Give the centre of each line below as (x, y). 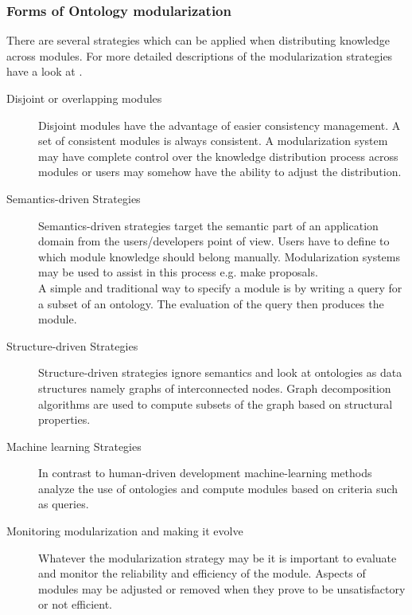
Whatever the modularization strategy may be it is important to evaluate (218, 557)
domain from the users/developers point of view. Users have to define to (214, 241)
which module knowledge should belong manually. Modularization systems (219, 256)
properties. (64, 419)
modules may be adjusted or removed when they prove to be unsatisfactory (222, 588)
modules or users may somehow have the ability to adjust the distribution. (220, 172)
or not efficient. (75, 604)
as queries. (64, 504)
